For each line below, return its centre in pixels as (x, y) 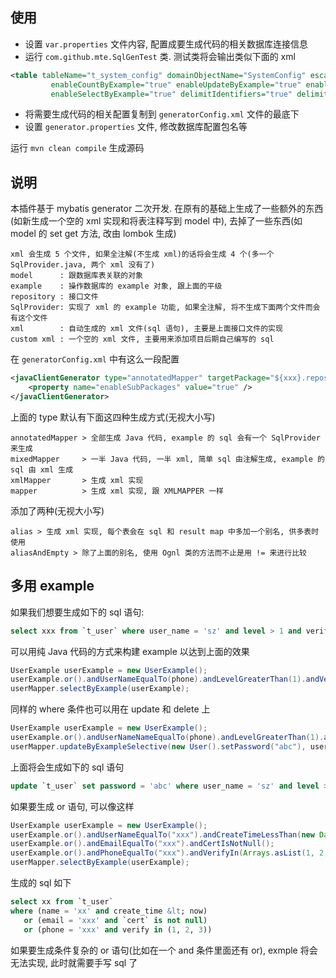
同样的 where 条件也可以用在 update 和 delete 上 (110, 709)
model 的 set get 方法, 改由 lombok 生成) (93, 234)
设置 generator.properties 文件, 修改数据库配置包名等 (136, 127)
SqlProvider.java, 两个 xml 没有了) (83, 265)
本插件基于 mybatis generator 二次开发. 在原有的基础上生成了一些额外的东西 (167, 209)
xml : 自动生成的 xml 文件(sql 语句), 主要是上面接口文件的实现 (146, 329)
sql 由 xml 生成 (42, 469)
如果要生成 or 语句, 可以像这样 (72, 806)
